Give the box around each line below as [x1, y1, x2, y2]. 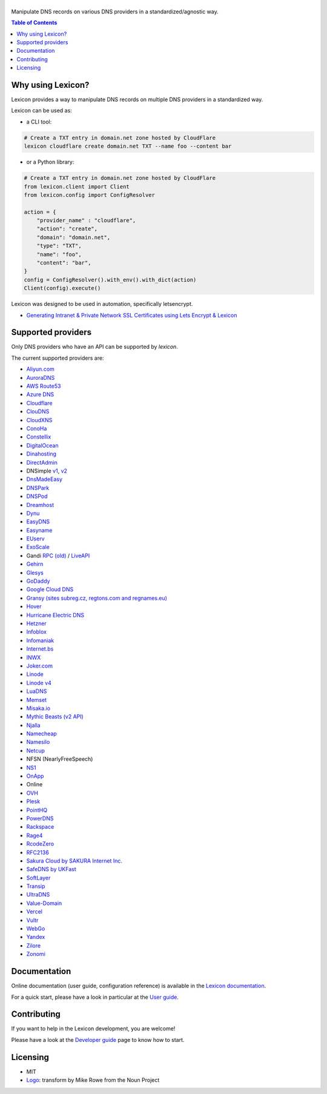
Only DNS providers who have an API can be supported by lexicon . [11, 343, 178, 351]
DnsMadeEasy [26, 476, 63, 483]
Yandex [26, 933, 45, 941]
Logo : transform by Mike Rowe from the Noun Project [26, 1076, 160, 1084]
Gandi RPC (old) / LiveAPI [26, 552, 90, 559]
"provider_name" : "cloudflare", [36, 217, 136, 224]
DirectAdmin [26, 459, 58, 466]
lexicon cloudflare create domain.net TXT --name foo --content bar [24, 143, 232, 150]
